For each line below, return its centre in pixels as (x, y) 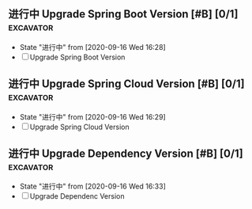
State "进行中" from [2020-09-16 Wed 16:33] (92, 186)
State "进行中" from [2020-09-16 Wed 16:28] (92, 47)
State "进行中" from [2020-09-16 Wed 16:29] (92, 116)
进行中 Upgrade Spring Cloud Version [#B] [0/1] (126, 84)
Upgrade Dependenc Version (77, 196)
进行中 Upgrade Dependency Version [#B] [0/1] (126, 154)
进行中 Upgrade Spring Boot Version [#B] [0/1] (123, 14)
